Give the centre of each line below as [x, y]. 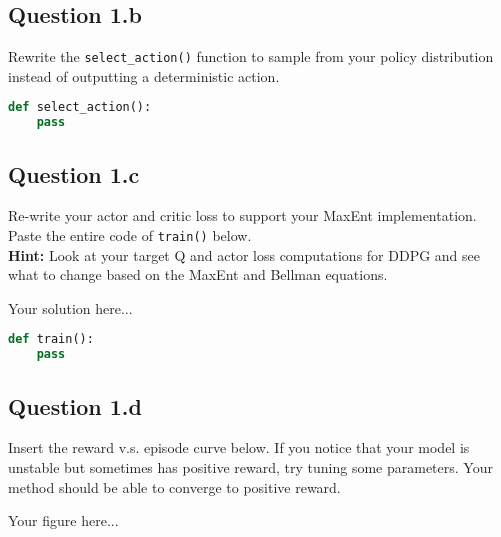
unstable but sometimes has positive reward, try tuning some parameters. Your [250, 466]
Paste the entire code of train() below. [130, 235]
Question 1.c [74, 173]
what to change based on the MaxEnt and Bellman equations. [198, 274]
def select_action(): [80, 107]
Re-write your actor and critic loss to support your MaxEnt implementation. [242, 215]
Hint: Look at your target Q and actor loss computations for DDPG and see [244, 254]
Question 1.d [75, 405]
